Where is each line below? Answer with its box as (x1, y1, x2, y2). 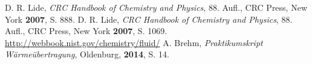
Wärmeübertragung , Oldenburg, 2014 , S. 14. (5, 48, 169, 60)
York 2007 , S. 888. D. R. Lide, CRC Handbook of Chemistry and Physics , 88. (5, 13, 293, 25)
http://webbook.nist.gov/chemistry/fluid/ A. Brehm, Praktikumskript (5, 36, 263, 48)
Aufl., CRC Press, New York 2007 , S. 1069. (5, 25, 167, 37)
